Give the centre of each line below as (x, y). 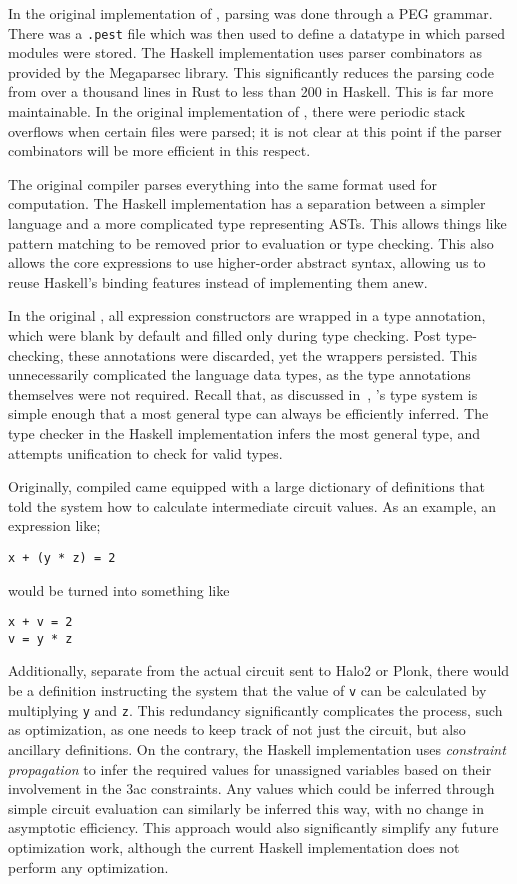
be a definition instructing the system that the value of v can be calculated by (247, 690)
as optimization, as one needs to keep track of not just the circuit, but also (237, 729)
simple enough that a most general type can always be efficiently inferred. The (248, 413)
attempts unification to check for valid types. (145, 452)
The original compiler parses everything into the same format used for (223, 183)
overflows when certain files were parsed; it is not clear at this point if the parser (255, 130)
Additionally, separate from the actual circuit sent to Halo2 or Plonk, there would (259, 670)
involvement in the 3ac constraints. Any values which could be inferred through (251, 788)
